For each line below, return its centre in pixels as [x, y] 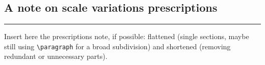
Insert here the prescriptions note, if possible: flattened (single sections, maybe [127, 36]
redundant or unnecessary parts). [56, 56]
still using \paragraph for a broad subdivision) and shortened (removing [117, 46]
